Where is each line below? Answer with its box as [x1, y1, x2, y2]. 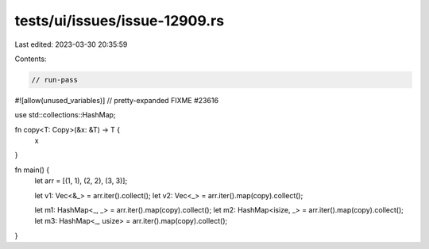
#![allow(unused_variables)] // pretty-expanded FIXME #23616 [14, 95, 218, 105]
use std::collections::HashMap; [14, 110, 116, 120]
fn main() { [14, 165, 50, 174]
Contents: [14, 54, 47, 63]
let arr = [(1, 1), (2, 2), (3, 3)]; [34, 176, 128, 186]
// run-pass [31, 75, 79, 84]
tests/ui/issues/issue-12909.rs [14, 12, 225, 29]
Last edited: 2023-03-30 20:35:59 [14, 40, 128, 49]
